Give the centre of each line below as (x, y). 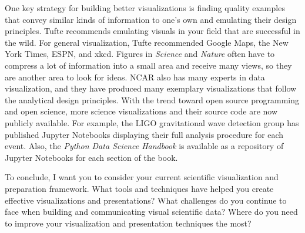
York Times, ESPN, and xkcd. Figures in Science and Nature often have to (140, 54)
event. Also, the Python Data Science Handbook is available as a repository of (144, 146)
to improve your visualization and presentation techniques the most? (128, 223)
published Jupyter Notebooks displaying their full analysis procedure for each (144, 134)
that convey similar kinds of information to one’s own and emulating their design (151, 19)
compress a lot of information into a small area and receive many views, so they (148, 65)
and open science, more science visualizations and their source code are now (141, 111)
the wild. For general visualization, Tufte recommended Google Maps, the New (147, 42)
